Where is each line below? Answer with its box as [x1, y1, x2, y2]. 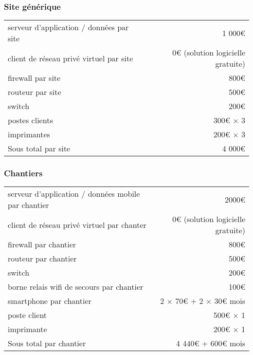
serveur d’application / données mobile [8, 188, 140, 200]
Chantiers [4, 167, 43, 179]
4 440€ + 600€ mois [176, 337, 245, 349]
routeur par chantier [8, 253, 77, 264]
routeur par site [8, 86, 61, 98]
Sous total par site [8, 143, 71, 154]
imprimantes [8, 129, 50, 140]
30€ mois [214, 295, 245, 307]
